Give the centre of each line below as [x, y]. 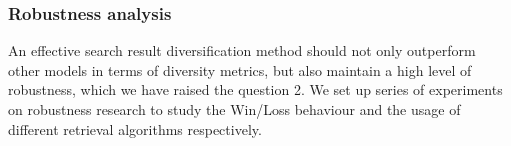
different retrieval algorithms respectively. [135, 128]
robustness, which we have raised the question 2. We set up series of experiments [255, 89]
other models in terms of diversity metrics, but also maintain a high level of [240, 69]
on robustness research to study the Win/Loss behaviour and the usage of [234, 109]
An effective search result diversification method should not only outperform [242, 50]
